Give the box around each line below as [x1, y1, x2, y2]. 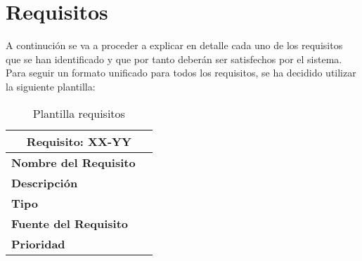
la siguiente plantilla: [6, 79, 96, 93]
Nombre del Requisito [11, 154, 136, 170]
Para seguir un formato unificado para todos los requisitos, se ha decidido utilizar [6, 65, 356, 80]
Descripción [11, 174, 78, 191]
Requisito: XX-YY [26, 133, 131, 149]
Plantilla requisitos [32, 105, 125, 121]
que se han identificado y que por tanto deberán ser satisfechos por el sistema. [6, 51, 342, 66]
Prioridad [11, 235, 65, 252]
